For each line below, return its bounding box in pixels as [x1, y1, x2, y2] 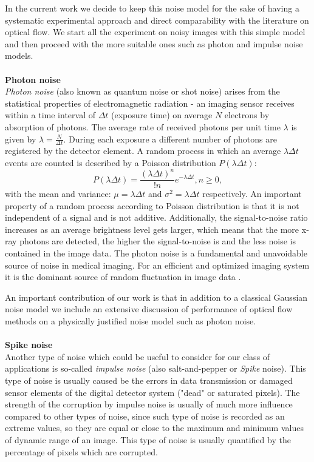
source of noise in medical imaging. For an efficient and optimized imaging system [5, 258, 310, 271]
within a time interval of [5, 109, 95, 121]
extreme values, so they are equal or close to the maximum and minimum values [5, 421, 304, 434]
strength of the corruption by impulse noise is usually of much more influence [5, 398, 293, 410]
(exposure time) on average [111, 109, 213, 121]
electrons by [224, 109, 270, 121]
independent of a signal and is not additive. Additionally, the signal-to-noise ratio [5, 211, 308, 224]
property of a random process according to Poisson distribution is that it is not [5, 199, 299, 212]
